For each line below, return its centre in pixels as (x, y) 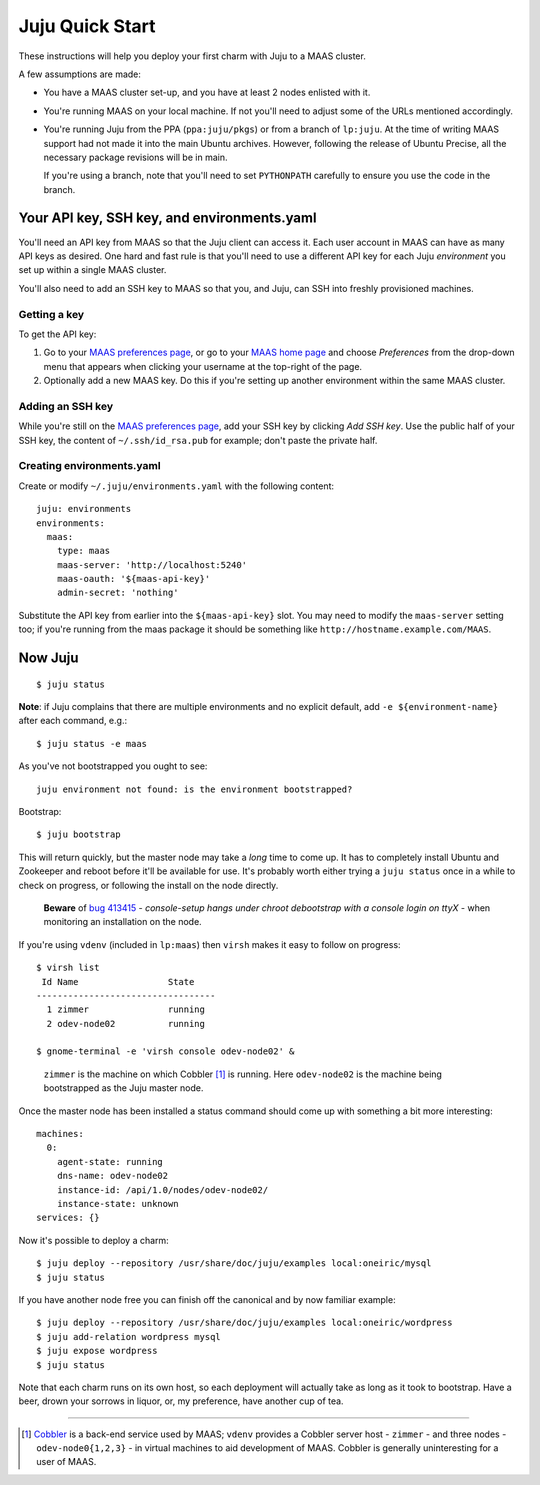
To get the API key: (57, 334)
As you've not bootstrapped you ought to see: (113, 766)
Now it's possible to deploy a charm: (93, 1240)
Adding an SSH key (66, 406)
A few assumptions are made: (80, 74)
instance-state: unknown (117, 1203)
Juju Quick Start (87, 26)
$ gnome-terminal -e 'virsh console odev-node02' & (165, 1051)
